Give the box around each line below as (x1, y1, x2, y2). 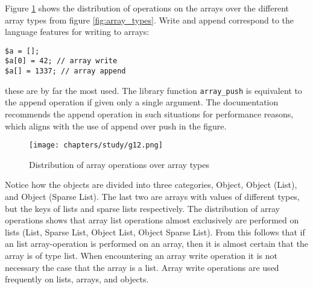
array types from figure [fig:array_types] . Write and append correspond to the (5, 13, 294, 26)
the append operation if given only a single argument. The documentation (5, 96, 279, 108)
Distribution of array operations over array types (29, 158, 210, 170)
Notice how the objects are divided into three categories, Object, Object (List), (5, 178, 297, 191)
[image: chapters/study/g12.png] (29, 141, 163, 150)
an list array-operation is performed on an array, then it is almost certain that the (5, 237, 309, 250)
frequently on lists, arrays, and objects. (5, 273, 149, 285)
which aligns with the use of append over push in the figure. (5, 119, 227, 132)
